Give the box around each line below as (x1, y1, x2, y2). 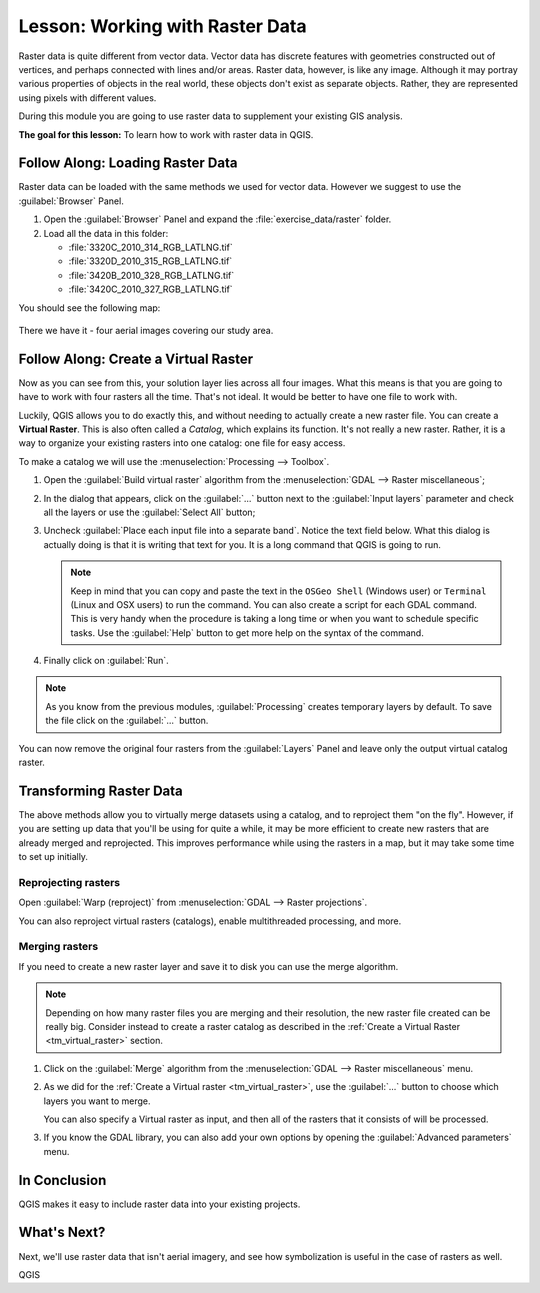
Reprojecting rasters (18, 875, 121, 889)
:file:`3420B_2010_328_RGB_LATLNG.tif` (68, 269, 235, 281)
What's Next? (18, 1224, 106, 1241)
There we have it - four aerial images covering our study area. (18, 324, 274, 336)
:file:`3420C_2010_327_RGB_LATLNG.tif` (68, 283, 234, 295)
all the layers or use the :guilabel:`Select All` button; (43, 506, 256, 518)
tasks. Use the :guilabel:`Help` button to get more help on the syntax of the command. (70, 626, 424, 639)
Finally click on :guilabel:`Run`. (43, 655, 169, 667)
